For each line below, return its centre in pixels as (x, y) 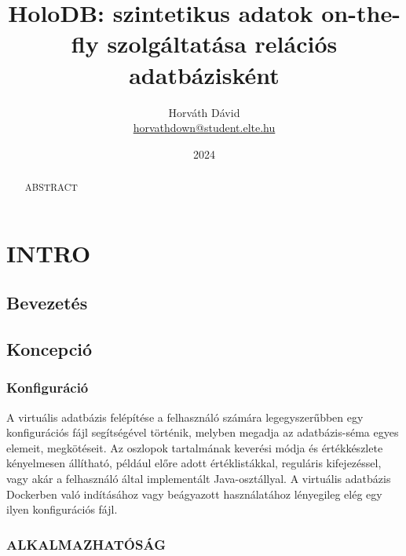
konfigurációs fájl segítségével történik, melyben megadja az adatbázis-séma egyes (203, 432)
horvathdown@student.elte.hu (204, 128)
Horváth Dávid (204, 112)
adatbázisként (204, 74)
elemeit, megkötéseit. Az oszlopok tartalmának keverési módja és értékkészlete (195, 447)
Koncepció (49, 349)
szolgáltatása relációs (222, 44)
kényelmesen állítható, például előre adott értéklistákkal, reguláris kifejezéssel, (194, 463)
